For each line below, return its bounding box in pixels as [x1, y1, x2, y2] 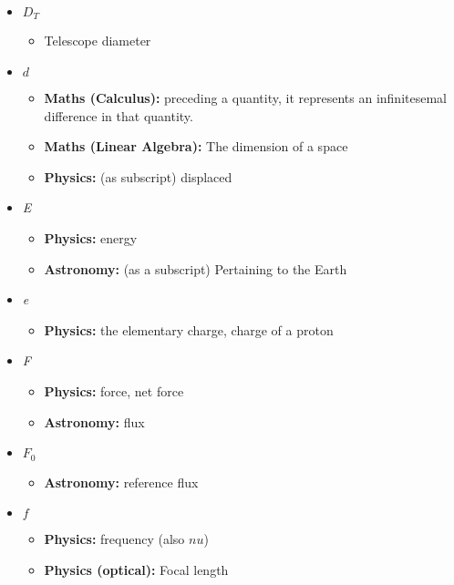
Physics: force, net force [44, 381, 184, 400]
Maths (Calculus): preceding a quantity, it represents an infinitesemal [44, 88, 447, 108]
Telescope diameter [44, 31, 151, 50]
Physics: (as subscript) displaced [44, 167, 232, 186]
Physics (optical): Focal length [44, 559, 229, 579]
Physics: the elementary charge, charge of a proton [44, 320, 334, 339]
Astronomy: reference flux [44, 472, 199, 491]
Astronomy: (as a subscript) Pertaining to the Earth [44, 259, 347, 278]
